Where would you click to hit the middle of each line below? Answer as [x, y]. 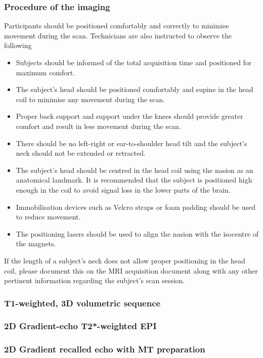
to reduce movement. [48, 217]
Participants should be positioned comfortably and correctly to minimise [117, 26]
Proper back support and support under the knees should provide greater [129, 116]
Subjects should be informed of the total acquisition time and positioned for [134, 62]
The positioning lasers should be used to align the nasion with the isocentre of [137, 233]
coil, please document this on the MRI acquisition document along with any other [131, 270]
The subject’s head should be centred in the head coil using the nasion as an [135, 170]
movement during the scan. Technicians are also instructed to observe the [118, 35]
